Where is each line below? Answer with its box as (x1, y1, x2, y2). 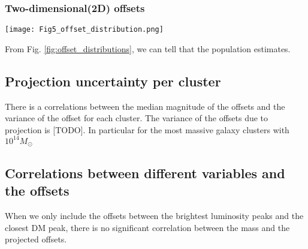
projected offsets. (5, 233, 67, 245)
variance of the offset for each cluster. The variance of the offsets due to (5, 112, 268, 124)
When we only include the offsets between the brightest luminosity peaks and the (5, 209, 304, 221)
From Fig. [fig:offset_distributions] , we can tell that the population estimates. (5, 42, 291, 55)
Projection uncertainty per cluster (5, 71, 221, 90)
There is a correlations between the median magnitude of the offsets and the (5, 100, 285, 112)
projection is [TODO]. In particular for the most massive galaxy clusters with (5, 123, 289, 136)
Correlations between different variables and (5, 163, 285, 182)
